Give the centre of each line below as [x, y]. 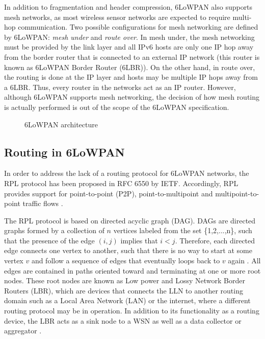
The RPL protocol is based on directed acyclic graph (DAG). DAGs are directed [130, 220]
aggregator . [23, 331]
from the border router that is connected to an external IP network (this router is [132, 56]
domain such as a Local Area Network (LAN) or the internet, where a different [127, 300]
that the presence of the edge [49, 240]
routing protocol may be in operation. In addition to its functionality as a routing [132, 311]
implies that [139, 240]
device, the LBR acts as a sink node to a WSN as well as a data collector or [123, 320]
